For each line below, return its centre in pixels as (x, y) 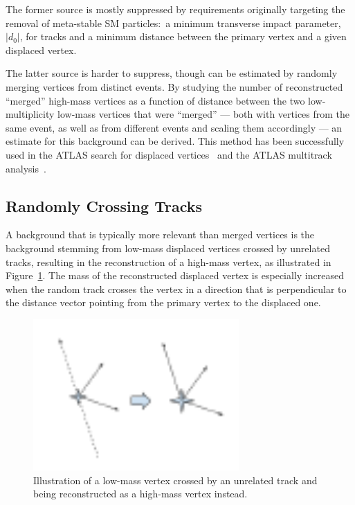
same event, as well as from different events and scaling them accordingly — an (174, 127)
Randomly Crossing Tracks (104, 205)
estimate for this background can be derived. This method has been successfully (175, 141)
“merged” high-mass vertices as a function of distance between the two (155, 100)
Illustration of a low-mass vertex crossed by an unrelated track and (175, 480)
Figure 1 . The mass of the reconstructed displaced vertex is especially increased (175, 275)
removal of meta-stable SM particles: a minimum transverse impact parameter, (173, 23)
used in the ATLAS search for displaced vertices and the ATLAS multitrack (169, 154)
